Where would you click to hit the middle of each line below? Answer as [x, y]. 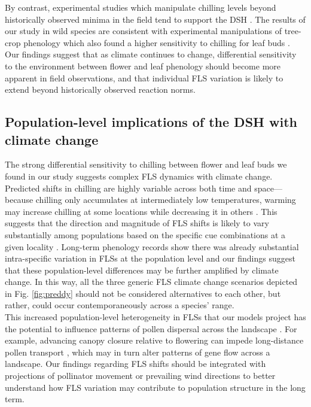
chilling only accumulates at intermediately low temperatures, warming [166, 200]
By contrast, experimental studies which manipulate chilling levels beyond [141, 7]
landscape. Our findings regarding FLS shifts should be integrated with [135, 364]
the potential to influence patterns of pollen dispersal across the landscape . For [151, 328]
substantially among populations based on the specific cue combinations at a [145, 234]
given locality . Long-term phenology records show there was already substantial [152, 246]
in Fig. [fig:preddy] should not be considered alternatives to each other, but [143, 293]
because [19, 200]
